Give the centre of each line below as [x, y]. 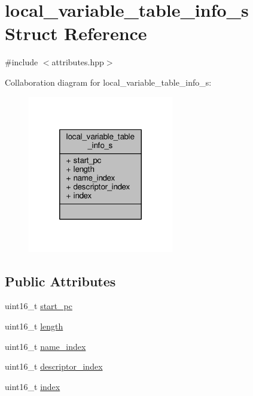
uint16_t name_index [45, 346]
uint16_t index [33, 386]
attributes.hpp [78, 62]
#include [22, 62]
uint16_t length [34, 326]
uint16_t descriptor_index [54, 366]
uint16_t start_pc [39, 306]
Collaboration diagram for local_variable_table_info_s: [108, 82]
